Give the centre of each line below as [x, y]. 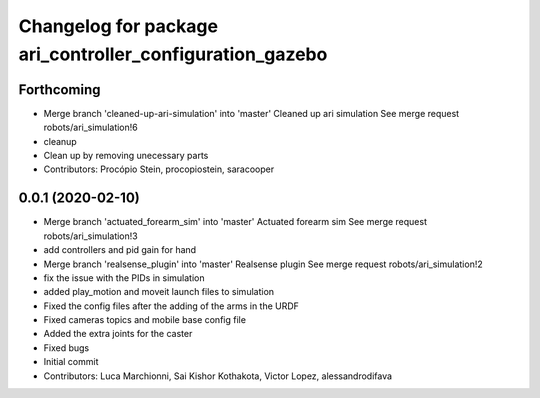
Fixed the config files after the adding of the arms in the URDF [171, 306]
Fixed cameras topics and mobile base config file [145, 320]
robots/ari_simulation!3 [91, 236]
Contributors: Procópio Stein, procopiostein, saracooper [159, 169]
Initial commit [71, 362]
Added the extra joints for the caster [118, 334]
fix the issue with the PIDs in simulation [124, 277]
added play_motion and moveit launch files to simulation [159, 292]
